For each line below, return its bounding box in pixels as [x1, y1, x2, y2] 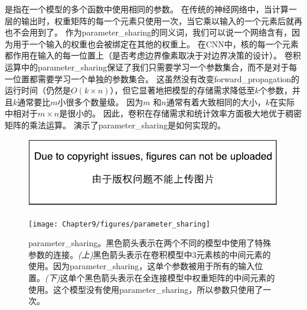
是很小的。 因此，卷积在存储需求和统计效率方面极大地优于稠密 [59, 107, 302, 120]
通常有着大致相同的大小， [166, 95, 266, 108]
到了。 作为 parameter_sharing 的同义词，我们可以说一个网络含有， [37, 26, 292, 38]
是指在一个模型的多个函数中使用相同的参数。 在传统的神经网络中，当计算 [5, 3, 289, 15]
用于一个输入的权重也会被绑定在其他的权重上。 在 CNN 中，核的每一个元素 [12, 37, 299, 50]
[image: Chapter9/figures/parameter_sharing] [28, 219, 210, 228]
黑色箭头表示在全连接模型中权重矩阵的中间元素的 [84, 271, 275, 283]
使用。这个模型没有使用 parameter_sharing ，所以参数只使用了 [28, 283, 263, 295]
